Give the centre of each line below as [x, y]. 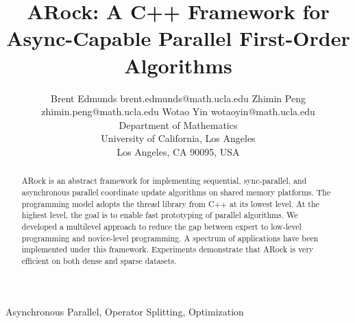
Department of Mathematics [178, 124]
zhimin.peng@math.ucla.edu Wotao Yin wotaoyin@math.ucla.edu [178, 111]
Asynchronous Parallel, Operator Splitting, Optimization [125, 311]
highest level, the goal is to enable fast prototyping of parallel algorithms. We [160, 215]
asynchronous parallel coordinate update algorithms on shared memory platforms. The [176, 192]
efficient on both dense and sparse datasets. [99, 260]
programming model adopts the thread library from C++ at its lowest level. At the [170, 203]
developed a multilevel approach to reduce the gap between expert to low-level [161, 226]
